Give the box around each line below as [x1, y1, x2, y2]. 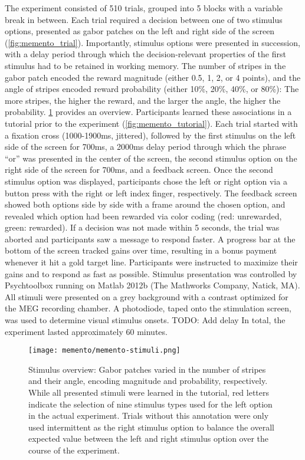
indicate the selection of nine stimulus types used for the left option [28, 397, 273, 410]
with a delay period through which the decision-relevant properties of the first [5, 48, 286, 60]
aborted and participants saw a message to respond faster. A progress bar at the [5, 232, 296, 245]
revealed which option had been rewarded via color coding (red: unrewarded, [5, 209, 282, 222]
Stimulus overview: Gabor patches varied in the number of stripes [28, 363, 266, 375]
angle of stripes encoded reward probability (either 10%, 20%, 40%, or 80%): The [5, 83, 299, 95]
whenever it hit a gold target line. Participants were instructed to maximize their [5, 256, 298, 268]
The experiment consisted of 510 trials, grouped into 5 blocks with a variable [5, 2, 283, 14]
